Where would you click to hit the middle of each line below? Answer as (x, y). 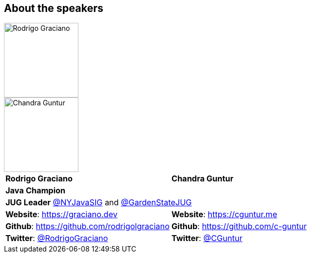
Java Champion (35, 191)
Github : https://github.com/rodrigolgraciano (88, 226)
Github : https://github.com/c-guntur (239, 226)
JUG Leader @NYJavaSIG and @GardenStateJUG (99, 203)
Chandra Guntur (202, 179)
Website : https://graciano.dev (62, 214)
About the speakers (54, 8)
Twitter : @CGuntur (207, 238)
